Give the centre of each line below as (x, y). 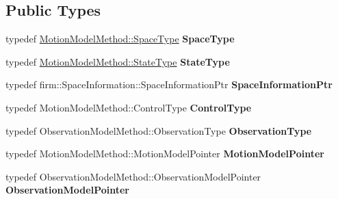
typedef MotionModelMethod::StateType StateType (118, 61)
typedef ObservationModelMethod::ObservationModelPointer (133, 176)
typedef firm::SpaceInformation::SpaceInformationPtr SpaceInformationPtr (169, 84)
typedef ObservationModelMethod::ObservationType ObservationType (159, 130)
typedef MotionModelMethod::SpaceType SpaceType (120, 39)
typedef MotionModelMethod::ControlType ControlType (129, 107)
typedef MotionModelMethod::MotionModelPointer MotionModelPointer (165, 154)
